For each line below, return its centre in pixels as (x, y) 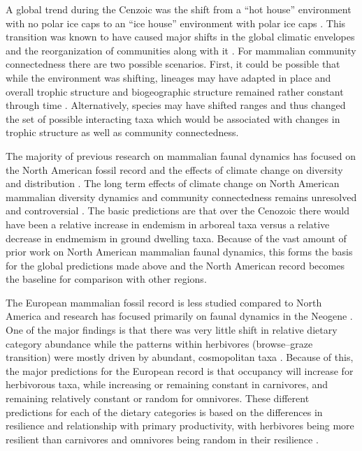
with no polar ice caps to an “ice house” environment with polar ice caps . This (176, 23)
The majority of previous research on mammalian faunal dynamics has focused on (181, 155)
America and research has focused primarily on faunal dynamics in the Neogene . (179, 316)
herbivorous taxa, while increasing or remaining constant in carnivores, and (167, 384)
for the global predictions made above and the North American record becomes (175, 265)
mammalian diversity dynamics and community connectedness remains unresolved (181, 197)
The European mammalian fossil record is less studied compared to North (164, 302)
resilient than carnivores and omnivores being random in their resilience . (162, 439)
